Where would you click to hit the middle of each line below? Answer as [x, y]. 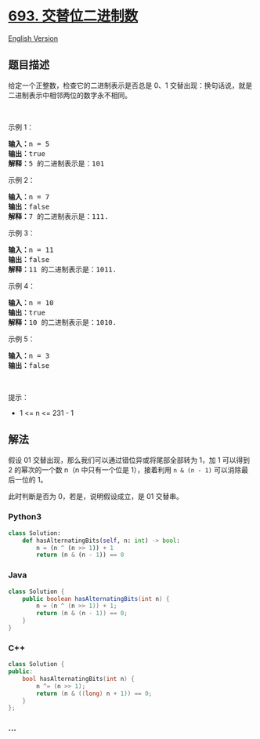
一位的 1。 [31, 479]
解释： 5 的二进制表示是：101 [56, 163]
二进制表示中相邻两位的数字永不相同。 [70, 95]
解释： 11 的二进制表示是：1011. [63, 269]
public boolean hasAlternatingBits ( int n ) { [96, 599]
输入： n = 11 [31, 249]
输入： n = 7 [29, 197]
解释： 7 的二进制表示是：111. [58, 216]
